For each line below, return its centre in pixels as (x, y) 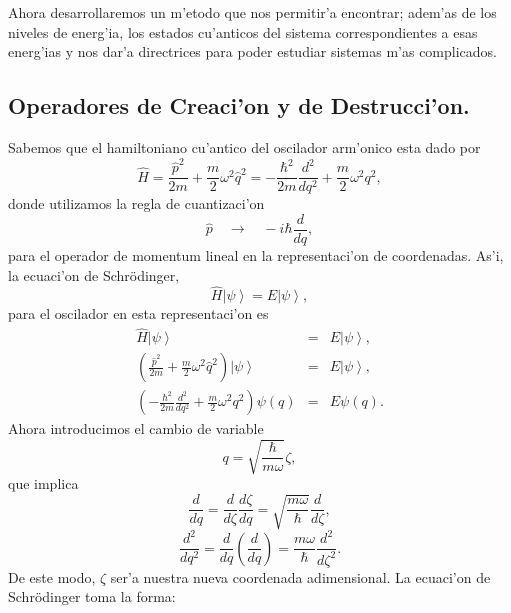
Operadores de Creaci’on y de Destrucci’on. (239, 105)
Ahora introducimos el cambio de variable (136, 428)
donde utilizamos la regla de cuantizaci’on (136, 203)
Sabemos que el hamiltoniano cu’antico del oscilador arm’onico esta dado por (244, 146)
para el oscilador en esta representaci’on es (138, 313)
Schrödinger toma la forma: (92, 596)
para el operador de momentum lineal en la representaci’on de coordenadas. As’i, (256, 255)
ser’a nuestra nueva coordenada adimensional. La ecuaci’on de (300, 576)
